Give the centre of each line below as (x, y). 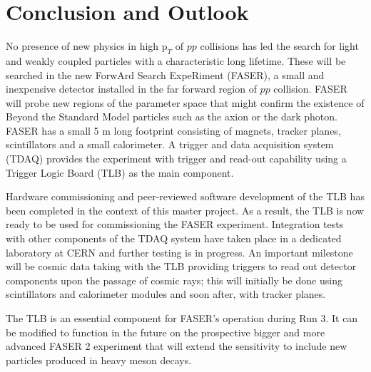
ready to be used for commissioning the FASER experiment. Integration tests (175, 224)
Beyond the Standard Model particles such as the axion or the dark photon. (172, 117)
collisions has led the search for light (279, 46)
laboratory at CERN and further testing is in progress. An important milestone (179, 252)
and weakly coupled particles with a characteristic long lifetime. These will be (176, 60)
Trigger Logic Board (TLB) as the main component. (120, 172)
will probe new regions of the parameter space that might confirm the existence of (185, 102)
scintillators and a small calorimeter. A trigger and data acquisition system (170, 144)
